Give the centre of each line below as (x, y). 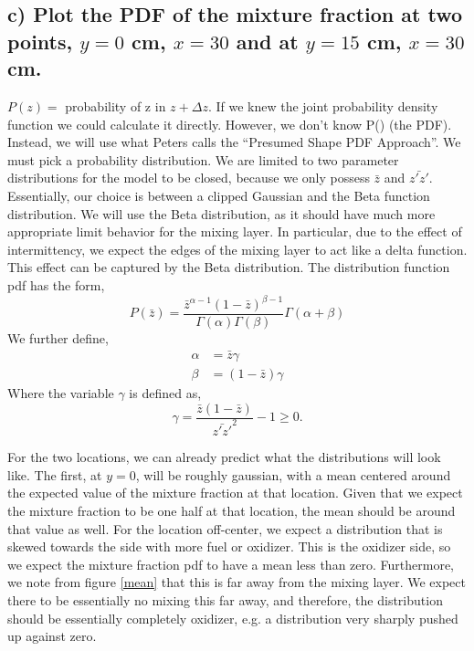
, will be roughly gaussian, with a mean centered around (293, 474)
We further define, (58, 338)
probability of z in (116, 105)
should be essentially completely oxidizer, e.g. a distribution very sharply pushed (233, 618)
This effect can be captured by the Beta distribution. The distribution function (229, 267)
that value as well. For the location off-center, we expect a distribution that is (225, 528)
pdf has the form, (56, 284)
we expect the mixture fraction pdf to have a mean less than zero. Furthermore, (231, 564)
